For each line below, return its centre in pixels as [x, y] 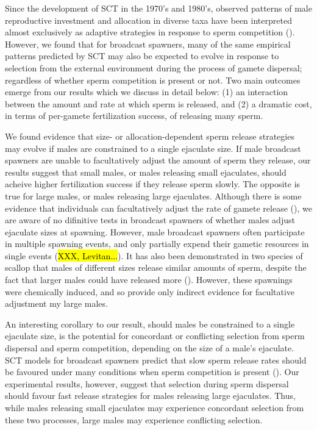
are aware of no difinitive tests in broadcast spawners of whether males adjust [150, 220]
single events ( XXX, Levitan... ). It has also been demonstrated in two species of [154, 255]
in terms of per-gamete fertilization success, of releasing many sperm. [134, 116]
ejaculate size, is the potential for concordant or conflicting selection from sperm [155, 336]
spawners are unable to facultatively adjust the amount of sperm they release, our [158, 160]
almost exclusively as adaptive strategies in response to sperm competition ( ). [150, 32]
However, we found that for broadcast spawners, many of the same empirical [148, 44]
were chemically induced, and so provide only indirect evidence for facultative [150, 291]
